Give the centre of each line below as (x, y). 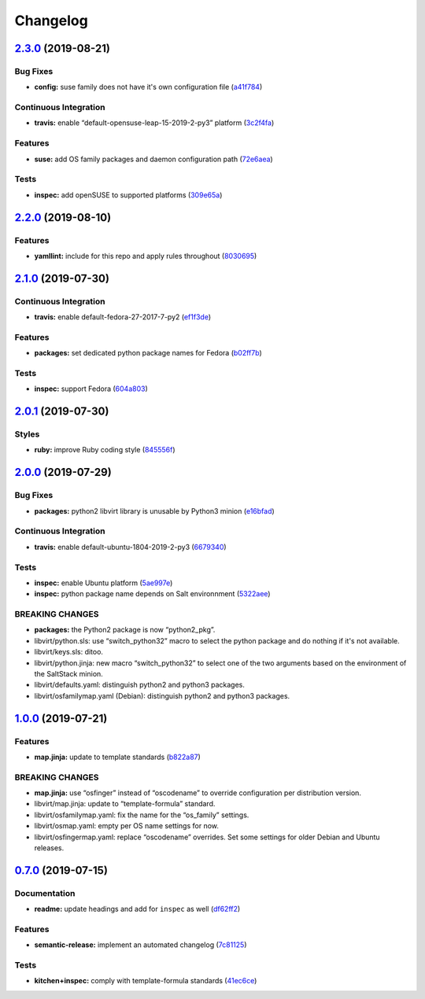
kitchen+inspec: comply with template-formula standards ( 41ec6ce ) (146, 981)
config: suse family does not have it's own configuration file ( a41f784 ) (148, 87)
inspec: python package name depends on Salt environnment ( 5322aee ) (152, 594)
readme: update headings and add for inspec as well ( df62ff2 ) (137, 909)
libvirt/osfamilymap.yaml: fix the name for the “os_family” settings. (142, 815)
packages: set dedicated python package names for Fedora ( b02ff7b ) (148, 353)
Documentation (45, 893)
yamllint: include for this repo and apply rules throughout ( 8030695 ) (146, 256)
